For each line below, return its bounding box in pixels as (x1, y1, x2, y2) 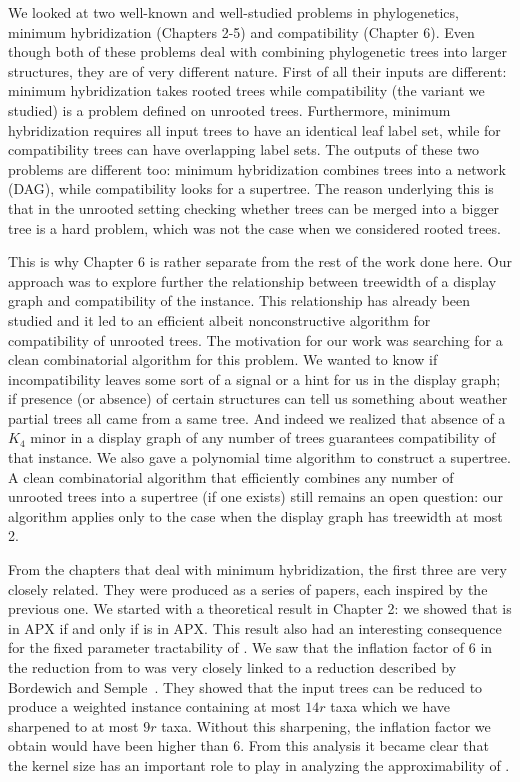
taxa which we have (330, 696, 451, 717)
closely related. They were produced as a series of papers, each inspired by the (8, 578, 488, 599)
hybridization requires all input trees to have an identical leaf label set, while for (8, 119, 501, 140)
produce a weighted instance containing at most (8, 696, 301, 717)
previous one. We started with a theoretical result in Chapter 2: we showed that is (8, 598, 512, 619)
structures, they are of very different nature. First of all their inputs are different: (8, 60, 507, 81)
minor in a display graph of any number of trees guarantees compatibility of (30, 427, 496, 448)
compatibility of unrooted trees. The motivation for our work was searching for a (8, 329, 503, 350)
